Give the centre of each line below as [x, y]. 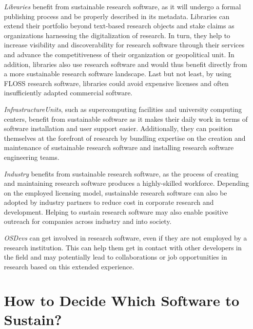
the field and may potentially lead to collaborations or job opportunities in [116, 257]
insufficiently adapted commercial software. [68, 93]
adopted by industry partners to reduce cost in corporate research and [109, 202]
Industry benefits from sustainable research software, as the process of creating [121, 173]
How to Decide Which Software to [122, 300]
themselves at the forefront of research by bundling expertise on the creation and [125, 138]
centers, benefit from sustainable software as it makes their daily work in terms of [126, 119]
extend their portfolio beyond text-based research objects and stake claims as [119, 26]
